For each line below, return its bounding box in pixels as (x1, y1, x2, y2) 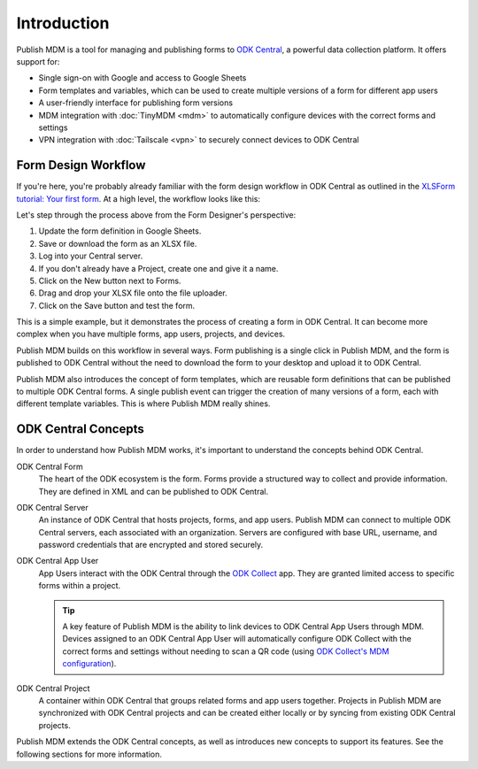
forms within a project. (38, 581, 121, 591)
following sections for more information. (16, 749, 163, 759)
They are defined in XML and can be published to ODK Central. (38, 486, 269, 496)
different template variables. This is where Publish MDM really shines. (16, 398, 271, 409)
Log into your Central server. (38, 250, 143, 261)
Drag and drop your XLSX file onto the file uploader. (38, 288, 227, 298)
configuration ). (62, 658, 117, 669)
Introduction (16, 13, 110, 33)
